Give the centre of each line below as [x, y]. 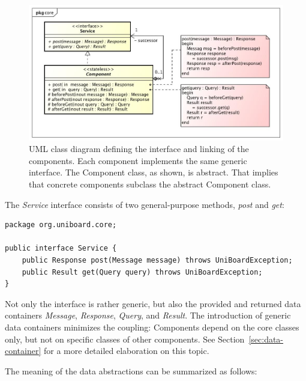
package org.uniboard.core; [61, 225]
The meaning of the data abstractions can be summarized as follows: [131, 370]
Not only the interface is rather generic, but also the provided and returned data [153, 303]
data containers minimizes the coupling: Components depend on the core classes [152, 327]
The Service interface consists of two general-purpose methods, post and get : [145, 204]
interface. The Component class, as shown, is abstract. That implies [154, 172]
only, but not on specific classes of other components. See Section [125, 339]
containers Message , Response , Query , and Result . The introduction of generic [148, 315]
